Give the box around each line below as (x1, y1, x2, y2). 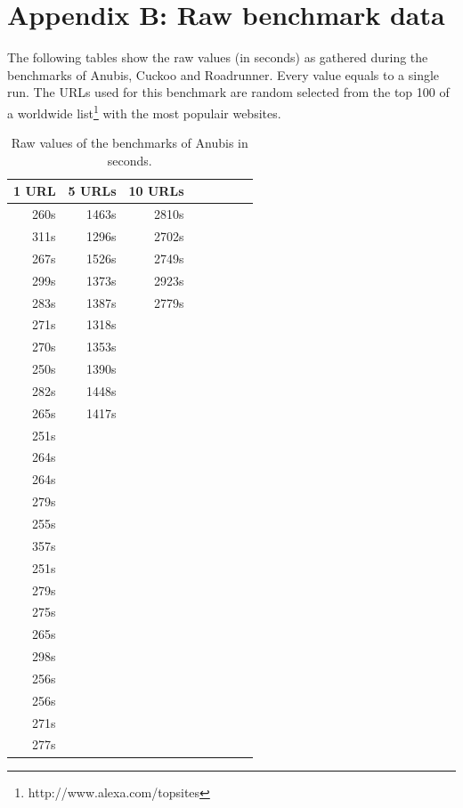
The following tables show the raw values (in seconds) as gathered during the (7, 48, 428, 67)
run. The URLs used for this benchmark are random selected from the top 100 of (7, 83, 450, 101)
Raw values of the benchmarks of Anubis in (11, 133, 248, 152)
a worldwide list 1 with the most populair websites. (7, 101, 281, 122)
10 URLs (128, 182, 184, 200)
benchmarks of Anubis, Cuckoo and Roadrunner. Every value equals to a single (7, 65, 440, 84)
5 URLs (68, 182, 117, 200)
